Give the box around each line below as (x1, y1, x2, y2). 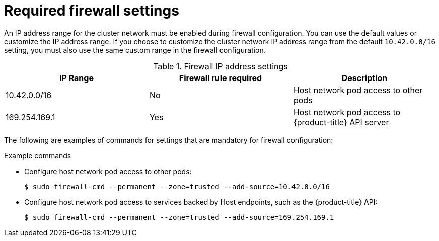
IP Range (59, 72, 94, 83)
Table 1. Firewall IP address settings (153, 61, 288, 71)
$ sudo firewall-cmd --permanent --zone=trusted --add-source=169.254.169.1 (24, 213, 334, 221)
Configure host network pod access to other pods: (24, 167, 192, 176)
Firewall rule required (179, 72, 262, 83)
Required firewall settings (4, 2, 179, 19)
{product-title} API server (293, 117, 389, 127)
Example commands (4, 151, 71, 160)
